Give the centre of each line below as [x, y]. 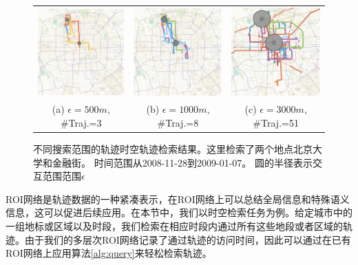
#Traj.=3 [81, 122]
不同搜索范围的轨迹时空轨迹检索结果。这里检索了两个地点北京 [173, 148]
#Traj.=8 [178, 122]
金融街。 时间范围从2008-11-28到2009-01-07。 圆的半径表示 [182, 162]
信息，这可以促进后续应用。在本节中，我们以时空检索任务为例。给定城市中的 [179, 212]
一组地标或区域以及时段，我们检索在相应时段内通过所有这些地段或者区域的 [174, 225]
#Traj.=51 [276, 122]
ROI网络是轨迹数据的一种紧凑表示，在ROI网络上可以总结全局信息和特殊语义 [178, 199]
